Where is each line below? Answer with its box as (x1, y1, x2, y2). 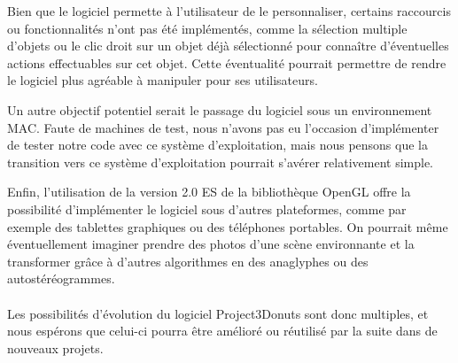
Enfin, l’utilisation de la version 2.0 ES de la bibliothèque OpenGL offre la (7, 182, 411, 201)
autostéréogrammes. (7, 269, 115, 288)
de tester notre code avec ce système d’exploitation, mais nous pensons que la (7, 135, 428, 154)
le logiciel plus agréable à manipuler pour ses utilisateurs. (7, 71, 318, 89)
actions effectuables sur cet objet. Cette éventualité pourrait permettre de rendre (7, 53, 446, 72)
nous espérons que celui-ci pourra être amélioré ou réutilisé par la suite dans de (7, 321, 438, 340)
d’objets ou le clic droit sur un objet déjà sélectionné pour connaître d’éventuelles (7, 36, 449, 55)
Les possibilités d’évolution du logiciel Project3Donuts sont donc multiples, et (7, 304, 429, 322)
